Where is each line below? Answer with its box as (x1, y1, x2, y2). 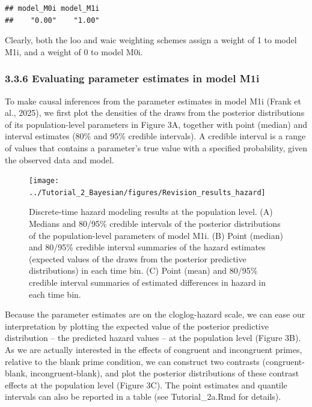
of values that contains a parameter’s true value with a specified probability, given (5, 141, 307, 154)
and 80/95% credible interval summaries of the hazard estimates (29, 241, 266, 253)
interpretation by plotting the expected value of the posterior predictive (5, 319, 269, 332)
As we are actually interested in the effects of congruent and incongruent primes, (5, 343, 302, 355)
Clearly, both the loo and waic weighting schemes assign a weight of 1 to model (5, 34, 297, 46)
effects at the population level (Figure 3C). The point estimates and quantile (5, 378, 287, 391)
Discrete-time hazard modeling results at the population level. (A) (29, 205, 273, 218)
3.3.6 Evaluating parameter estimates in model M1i (5, 71, 260, 86)
